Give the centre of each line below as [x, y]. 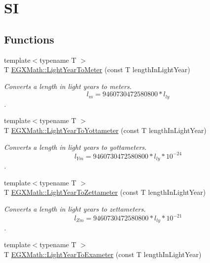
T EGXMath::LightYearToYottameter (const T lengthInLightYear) [105, 130]
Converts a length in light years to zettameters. [75, 208]
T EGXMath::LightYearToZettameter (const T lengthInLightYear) [105, 192]
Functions [29, 39]
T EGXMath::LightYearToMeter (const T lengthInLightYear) [97, 69]
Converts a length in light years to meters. [68, 86]
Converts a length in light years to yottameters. [75, 147]
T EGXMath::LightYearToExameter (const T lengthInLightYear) [103, 254]
